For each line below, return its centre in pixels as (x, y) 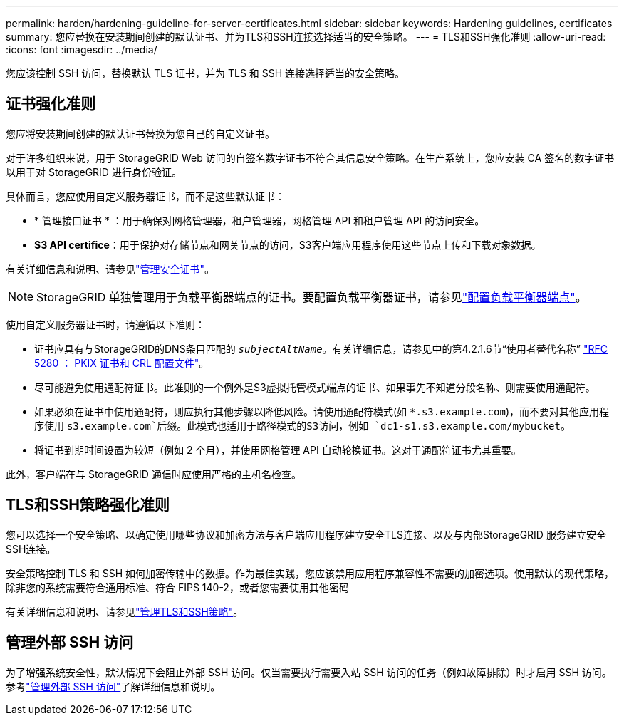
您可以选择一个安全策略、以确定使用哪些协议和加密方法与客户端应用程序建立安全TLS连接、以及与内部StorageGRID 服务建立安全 (306, 534)
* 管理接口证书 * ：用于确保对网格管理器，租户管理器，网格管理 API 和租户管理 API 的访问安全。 (260, 220)
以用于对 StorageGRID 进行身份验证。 (94, 172)
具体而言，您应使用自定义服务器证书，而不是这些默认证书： (145, 196)
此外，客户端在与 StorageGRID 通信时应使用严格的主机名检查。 (154, 474)
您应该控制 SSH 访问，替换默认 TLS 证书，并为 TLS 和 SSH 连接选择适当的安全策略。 (206, 73)
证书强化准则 (51, 104)
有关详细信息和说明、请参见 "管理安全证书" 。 (110, 269)
